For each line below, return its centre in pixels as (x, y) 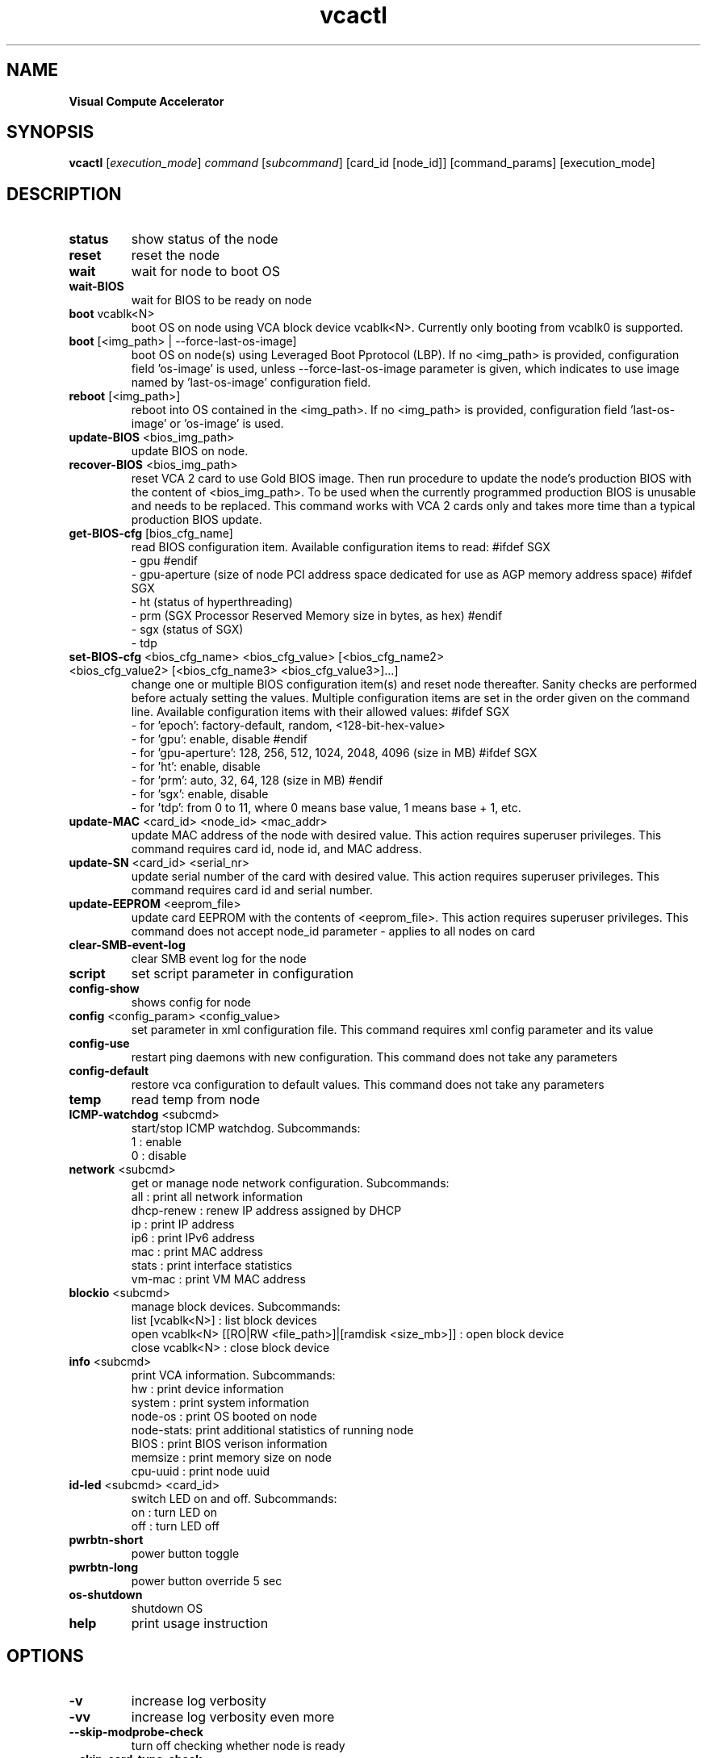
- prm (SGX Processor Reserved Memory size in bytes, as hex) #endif (317, 616)
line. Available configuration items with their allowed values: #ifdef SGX (320, 712)
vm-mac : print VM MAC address (218, 1279)
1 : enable (156, 1142)
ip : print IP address (183, 1224)
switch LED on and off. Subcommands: (234, 1499)
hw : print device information (207, 1389)
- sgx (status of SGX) (187, 630)
